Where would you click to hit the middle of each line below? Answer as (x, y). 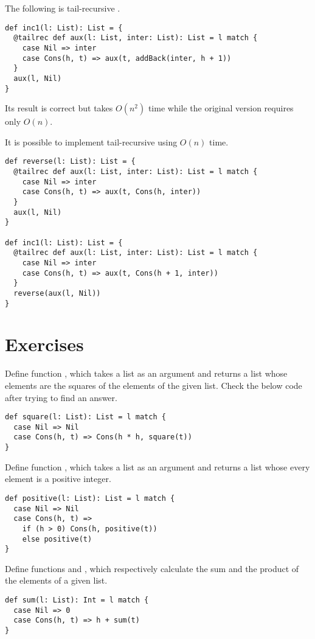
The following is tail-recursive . (63, 8)
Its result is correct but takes (59, 108)
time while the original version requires (221, 108)
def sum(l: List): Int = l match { (77, 600)
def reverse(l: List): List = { (70, 162)
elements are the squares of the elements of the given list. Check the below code (154, 385)
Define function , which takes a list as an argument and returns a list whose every (157, 466)
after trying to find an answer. (61, 397)
